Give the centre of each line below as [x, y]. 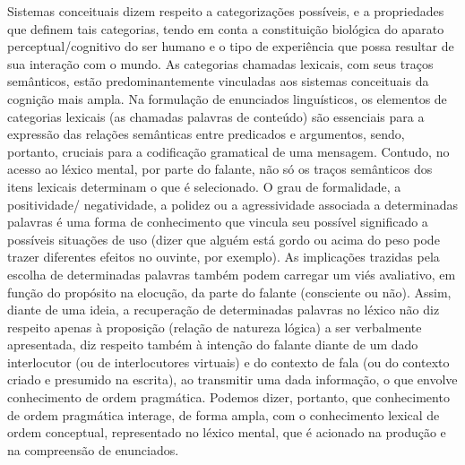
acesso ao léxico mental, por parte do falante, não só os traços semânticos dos [220, 169]
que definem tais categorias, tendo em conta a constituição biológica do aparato [226, 28]
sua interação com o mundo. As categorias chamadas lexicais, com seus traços [220, 63]
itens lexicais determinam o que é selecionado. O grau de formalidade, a [204, 186]
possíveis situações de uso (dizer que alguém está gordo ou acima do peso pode [224, 239]
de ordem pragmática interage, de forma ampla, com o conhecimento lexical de [224, 414]
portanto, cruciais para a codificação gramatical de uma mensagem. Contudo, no [228, 151]
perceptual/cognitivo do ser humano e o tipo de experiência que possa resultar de [231, 46]
